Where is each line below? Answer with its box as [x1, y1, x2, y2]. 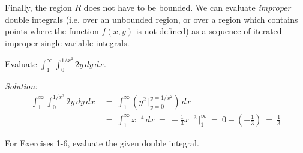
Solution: [5, 80, 38, 92]
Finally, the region [5, 1, 72, 13]
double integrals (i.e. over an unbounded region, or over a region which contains [5, 13, 298, 25]
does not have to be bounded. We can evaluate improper [83, 1, 291, 13]
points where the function [5, 25, 99, 37]
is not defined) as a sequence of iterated [136, 25, 282, 37]
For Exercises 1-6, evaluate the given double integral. [5, 136, 199, 149]
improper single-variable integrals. [5, 36, 130, 49]
